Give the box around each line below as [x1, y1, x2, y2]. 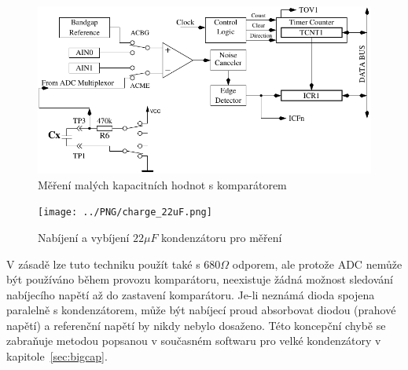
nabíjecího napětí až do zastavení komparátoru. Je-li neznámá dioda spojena [6, 286, 375, 302]
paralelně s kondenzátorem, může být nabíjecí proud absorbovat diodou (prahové [6, 302, 396, 318]
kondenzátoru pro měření [161, 229, 282, 245]
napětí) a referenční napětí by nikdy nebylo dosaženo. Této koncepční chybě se [6, 317, 386, 333]
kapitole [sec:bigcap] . [6, 348, 108, 365]
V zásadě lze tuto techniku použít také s [6, 255, 200, 272]
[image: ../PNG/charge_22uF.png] [38, 207, 212, 218]
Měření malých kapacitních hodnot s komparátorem [38, 176, 287, 192]
